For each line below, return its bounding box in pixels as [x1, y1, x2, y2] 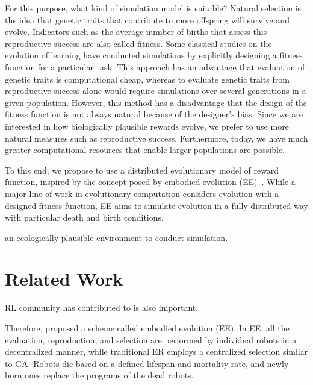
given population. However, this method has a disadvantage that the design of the [5, 96, 308, 108]
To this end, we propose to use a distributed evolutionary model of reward [5, 163, 279, 176]
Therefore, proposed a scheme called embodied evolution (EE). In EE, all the [5, 322, 290, 334]
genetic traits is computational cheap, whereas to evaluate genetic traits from [5, 72, 290, 85]
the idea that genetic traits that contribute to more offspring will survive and [5, 13, 290, 26]
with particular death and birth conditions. [5, 211, 164, 224]
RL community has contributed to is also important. [5, 301, 199, 314]
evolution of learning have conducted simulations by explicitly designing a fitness [5, 49, 303, 61]
